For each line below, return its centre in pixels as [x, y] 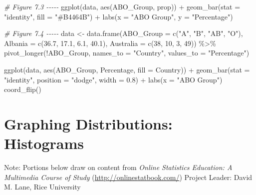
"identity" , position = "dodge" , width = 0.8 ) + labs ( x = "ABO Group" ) [113, 79]
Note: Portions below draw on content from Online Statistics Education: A [118, 167]
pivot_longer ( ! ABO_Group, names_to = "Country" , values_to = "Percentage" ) [127, 53]
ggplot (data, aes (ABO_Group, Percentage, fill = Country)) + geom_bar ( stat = [127, 69]
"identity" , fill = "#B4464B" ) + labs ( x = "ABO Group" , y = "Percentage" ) [119, 16]
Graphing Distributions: [88, 123]
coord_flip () [23, 89]
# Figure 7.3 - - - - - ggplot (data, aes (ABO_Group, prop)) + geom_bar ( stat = [122, 6]
